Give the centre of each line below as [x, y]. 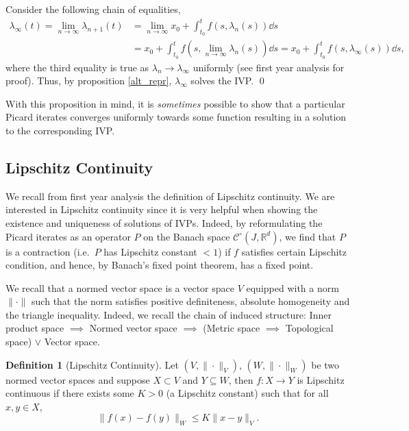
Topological [309, 328]
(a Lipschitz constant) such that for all [247, 393]
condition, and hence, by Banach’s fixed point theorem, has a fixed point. [160, 265]
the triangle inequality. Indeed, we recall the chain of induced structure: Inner [169, 314]
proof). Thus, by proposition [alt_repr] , [89, 81]
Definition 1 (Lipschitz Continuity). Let [92, 364]
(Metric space [232, 328]
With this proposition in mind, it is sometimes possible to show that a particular [175, 103]
